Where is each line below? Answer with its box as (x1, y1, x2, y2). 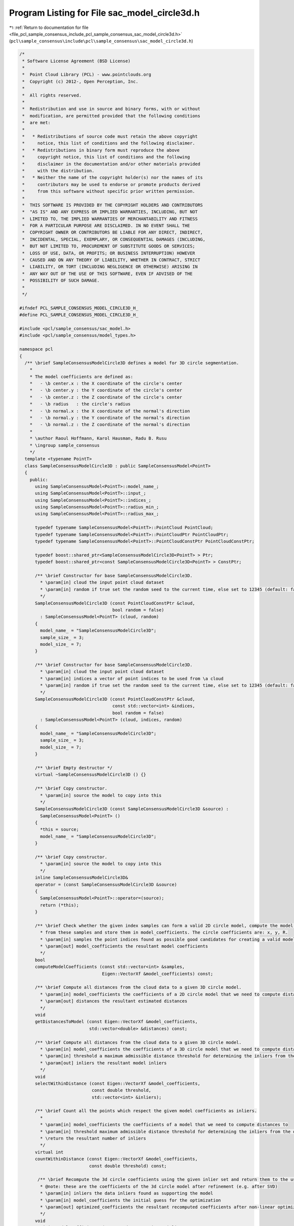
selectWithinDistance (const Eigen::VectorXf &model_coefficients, (35, 1080, 200, 1086)
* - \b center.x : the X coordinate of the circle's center (29, 381, 182, 386)
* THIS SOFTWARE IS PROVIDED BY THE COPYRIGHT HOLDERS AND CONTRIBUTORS (22, 202, 203, 208)
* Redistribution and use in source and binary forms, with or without (22, 106, 200, 112)
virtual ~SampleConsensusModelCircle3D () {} (35, 772, 147, 777)
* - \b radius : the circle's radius (29, 401, 131, 407)
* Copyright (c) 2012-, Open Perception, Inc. (22, 78, 139, 84)
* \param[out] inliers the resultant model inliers (40, 1060, 167, 1066)
